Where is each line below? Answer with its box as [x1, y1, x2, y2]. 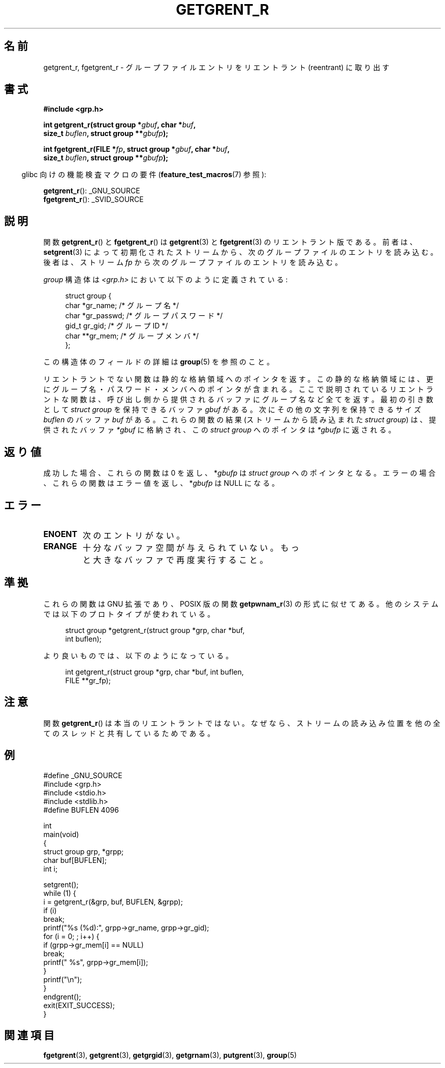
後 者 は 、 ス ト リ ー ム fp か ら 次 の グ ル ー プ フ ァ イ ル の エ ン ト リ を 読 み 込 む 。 [43, 258, 342, 267]
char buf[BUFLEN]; [43, 855, 107, 864]
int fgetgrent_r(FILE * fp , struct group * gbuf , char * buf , [43, 145, 230, 154]
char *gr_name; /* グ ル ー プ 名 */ [65, 301, 179, 310]
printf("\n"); [43, 975, 82, 984]
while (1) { [43, 888, 76, 897]
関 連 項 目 [4, 1028, 54, 1042]
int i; [43, 864, 58, 873]
